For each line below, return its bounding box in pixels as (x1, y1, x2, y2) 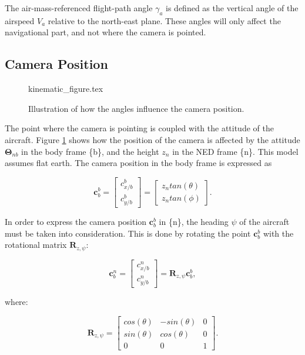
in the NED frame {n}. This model (172, 145, 299, 157)
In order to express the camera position (5, 215, 147, 228)
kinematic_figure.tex (28, 82, 103, 95)
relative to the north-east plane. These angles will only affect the (48, 14, 281, 26)
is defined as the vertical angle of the (166, 2, 299, 14)
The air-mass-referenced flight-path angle (5, 2, 153, 14)
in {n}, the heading (159, 215, 229, 228)
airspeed (5, 14, 35, 26)
